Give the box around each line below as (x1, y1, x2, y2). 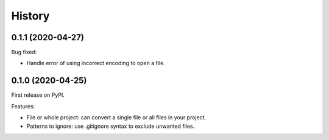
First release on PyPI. (11, 91, 65, 99)
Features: (11, 102, 35, 110)
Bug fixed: (11, 49, 37, 56)
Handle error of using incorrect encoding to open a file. (26, 60, 166, 67)
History (11, 9, 50, 23)
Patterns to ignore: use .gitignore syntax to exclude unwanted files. (26, 122, 195, 130)
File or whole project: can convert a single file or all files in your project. (26, 114, 207, 121)
